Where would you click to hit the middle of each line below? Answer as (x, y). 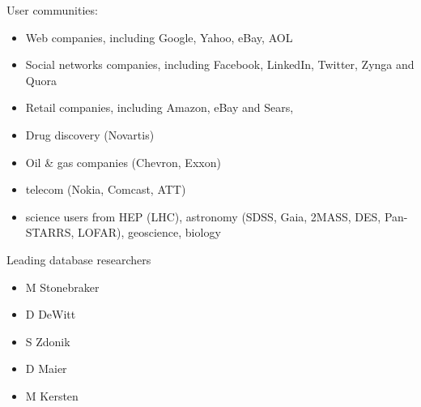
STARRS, (50, 232)
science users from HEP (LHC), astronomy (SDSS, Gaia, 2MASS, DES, (203, 216)
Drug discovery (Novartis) (90, 134)
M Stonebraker (62, 287)
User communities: (52, 10)
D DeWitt (51, 314)
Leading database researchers (79, 259)
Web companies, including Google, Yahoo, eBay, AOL (159, 37)
